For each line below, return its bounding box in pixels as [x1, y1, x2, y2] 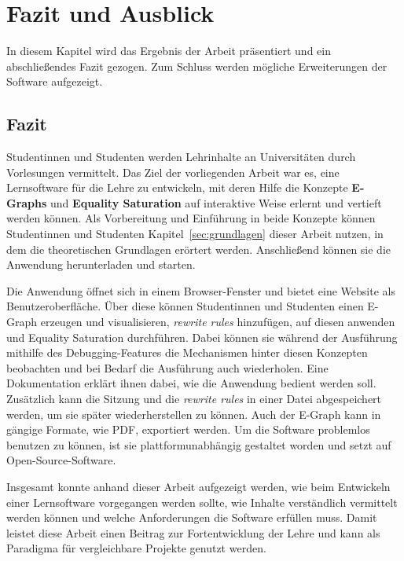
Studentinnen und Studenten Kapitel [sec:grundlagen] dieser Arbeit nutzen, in [6, 225, 384, 242]
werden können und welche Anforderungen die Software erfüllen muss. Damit [6, 509, 377, 526]
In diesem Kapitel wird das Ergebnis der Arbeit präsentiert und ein [6, 42, 331, 59]
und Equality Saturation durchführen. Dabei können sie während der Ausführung [6, 328, 398, 345]
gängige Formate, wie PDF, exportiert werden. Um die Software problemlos [6, 421, 370, 438]
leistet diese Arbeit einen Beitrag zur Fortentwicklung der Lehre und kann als [6, 524, 380, 541]
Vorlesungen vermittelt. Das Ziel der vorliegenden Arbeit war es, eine [6, 163, 340, 180]
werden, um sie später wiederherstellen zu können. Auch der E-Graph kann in [6, 405, 381, 422]
